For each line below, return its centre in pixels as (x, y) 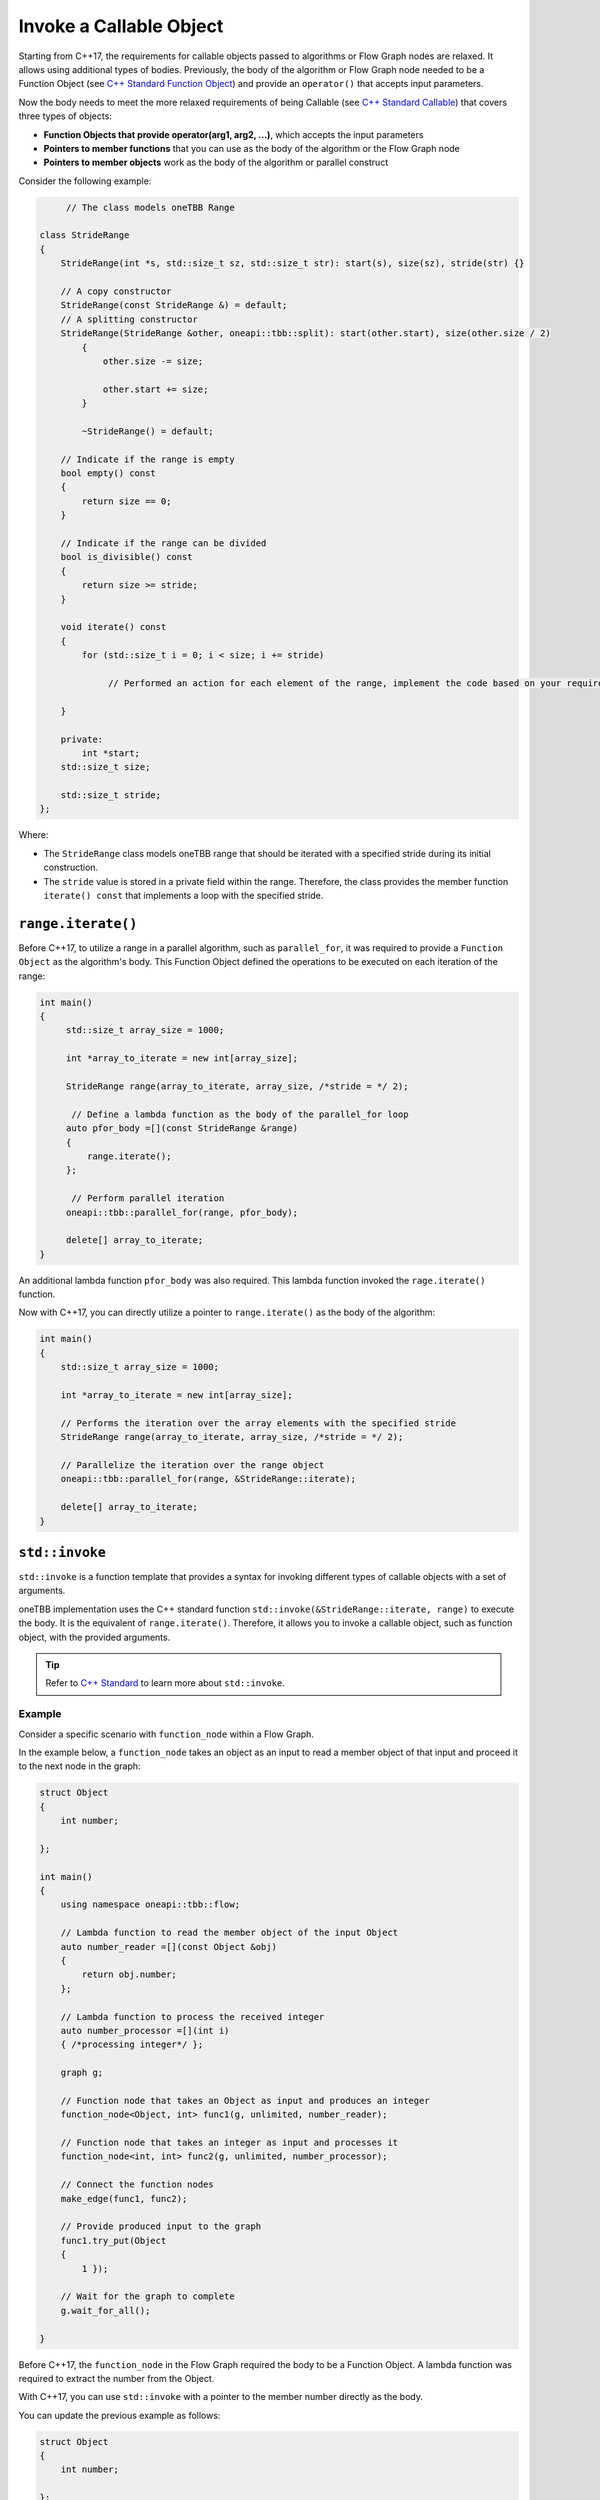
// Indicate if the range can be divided (163, 543)
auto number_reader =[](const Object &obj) (168, 1946)
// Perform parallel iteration (148, 1198)
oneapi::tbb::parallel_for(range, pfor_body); (182, 1212)
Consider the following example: (85, 181)
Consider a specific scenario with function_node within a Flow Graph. (166, 1734)
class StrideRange (84, 235)
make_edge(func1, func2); (124, 2198)
